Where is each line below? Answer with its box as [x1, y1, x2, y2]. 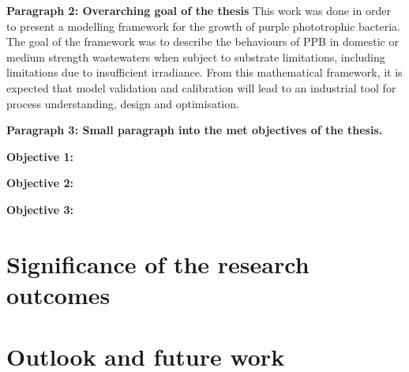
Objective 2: [6, 175, 73, 191]
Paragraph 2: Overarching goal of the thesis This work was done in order [6, 2, 391, 18]
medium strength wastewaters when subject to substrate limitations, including [6, 48, 385, 65]
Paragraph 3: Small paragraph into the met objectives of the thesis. [6, 122, 383, 138]
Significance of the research [6, 247, 310, 280]
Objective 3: [6, 201, 73, 217]
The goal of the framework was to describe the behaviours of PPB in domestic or [6, 33, 399, 50]
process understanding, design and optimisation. [6, 95, 239, 111]
